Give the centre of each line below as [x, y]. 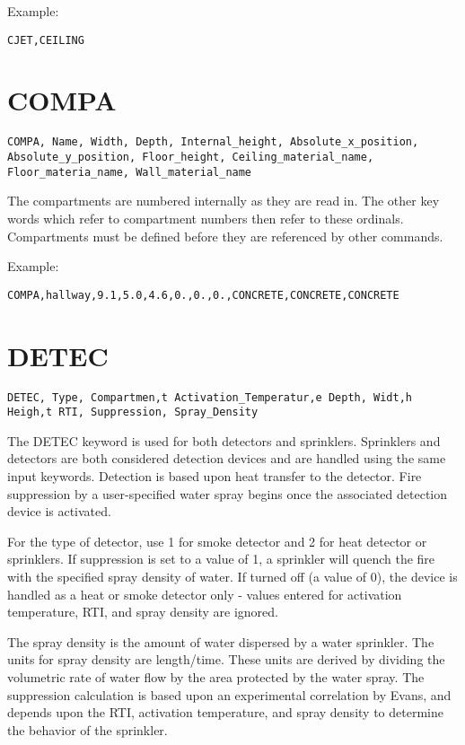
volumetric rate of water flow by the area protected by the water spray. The [216, 676]
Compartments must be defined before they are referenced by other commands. [225, 236]
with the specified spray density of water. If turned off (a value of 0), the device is [232, 576]
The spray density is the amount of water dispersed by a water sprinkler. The [221, 641]
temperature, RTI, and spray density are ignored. [143, 612]
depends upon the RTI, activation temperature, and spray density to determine [225, 712]
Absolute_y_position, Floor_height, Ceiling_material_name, [191, 158]
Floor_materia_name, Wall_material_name [130, 172]
